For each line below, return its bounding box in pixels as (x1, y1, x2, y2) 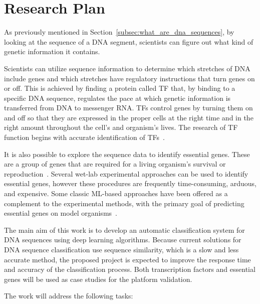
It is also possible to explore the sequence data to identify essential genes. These (4, 148, 250, 159)
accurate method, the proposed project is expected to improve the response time (4, 254, 251, 264)
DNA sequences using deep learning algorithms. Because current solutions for (4, 234, 241, 245)
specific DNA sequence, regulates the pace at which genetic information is (4, 92, 231, 103)
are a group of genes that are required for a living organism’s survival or (4, 159, 226, 169)
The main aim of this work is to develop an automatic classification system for (4, 224, 245, 235)
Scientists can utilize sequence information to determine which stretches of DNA (4, 63, 250, 73)
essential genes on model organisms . (4, 208, 117, 218)
